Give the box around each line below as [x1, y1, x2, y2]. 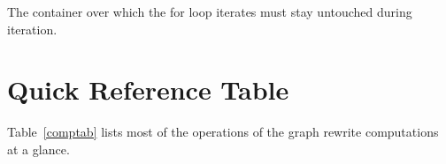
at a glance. [7, 139, 70, 158]
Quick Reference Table [7, 71, 289, 108]
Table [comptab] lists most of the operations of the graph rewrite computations [7, 123, 439, 141]
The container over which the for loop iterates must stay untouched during [7, 3, 412, 20]
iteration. [7, 19, 58, 38]
